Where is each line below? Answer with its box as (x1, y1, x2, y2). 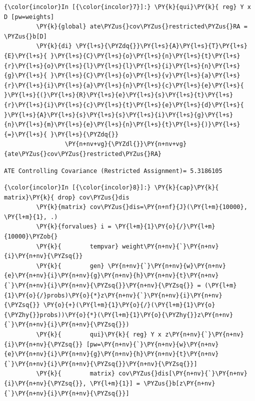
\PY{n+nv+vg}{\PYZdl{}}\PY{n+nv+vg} (64, 140, 187, 148)
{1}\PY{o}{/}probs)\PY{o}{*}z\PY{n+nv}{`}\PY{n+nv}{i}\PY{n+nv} (4, 291, 222, 299)
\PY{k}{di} (36, 42, 72, 50)
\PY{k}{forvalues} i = (36, 223, 111, 230)
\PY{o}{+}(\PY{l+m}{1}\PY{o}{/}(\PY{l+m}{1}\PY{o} (43, 301, 215, 309)
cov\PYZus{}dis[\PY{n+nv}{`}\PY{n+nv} (118, 370, 247, 377)
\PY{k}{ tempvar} (36, 242, 119, 250)
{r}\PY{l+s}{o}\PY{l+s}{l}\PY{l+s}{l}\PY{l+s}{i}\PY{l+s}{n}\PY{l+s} (4, 62, 240, 69)
